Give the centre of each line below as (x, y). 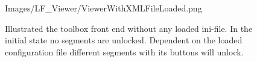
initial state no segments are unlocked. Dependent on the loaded (124, 40)
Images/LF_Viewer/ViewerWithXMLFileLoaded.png (103, 8)
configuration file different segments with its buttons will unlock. (124, 51)
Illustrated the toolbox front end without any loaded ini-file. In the (129, 28)
